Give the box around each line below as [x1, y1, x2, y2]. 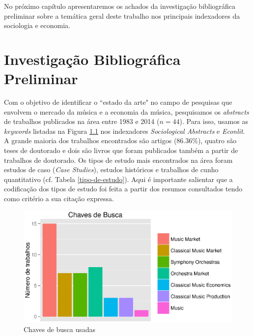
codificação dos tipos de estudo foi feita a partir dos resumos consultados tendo [4, 183, 243, 194]
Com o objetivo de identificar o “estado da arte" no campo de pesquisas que [4, 97, 232, 107]
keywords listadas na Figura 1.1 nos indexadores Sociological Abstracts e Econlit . [4, 125, 245, 136]
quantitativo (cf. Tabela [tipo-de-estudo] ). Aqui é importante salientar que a [4, 174, 233, 184]
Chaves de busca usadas [24, 324, 96, 335]
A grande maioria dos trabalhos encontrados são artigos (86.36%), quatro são [4, 135, 237, 146]
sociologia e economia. [4, 20, 71, 31]
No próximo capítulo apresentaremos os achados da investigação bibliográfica [4, 1, 236, 11]
